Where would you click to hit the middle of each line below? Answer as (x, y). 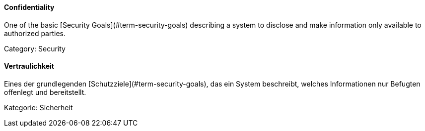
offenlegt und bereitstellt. (45, 92)
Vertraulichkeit (29, 66)
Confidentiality (29, 7)
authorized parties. (35, 33)
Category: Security (35, 48)
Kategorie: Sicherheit (38, 107)
